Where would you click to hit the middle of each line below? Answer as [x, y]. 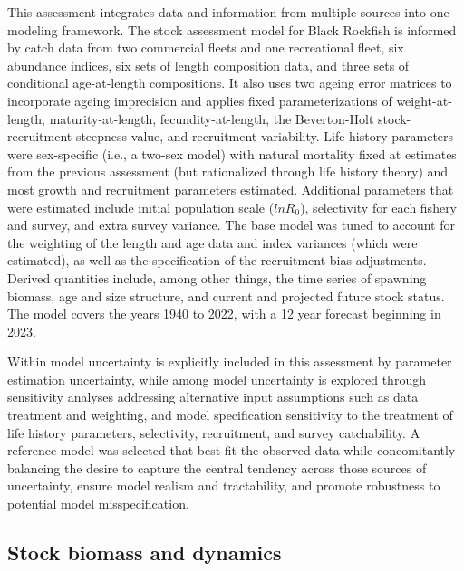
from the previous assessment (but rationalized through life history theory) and [228, 171]
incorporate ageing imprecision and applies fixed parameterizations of [200, 100]
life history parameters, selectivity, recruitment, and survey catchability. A [214, 432]
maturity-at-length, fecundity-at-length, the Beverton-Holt [212, 118]
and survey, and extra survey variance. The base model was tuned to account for [231, 225]
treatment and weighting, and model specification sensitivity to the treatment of [230, 415]
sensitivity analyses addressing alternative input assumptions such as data [213, 397]
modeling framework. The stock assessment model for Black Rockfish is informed [232, 29]
